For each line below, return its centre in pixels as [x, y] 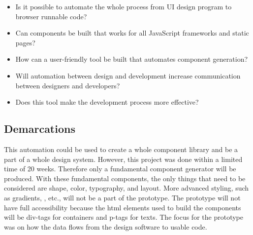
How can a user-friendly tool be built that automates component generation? [132, 59]
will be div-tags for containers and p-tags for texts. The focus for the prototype [124, 217]
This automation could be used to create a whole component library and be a [121, 149]
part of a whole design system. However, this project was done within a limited [123, 159]
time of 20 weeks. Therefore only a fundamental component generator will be [120, 169]
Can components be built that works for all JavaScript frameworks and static [132, 33]
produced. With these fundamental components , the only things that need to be [125, 178]
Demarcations [40, 129]
